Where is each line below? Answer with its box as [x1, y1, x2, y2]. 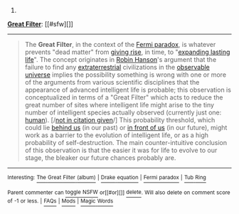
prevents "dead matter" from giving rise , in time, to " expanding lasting [24, 48, 230, 56]
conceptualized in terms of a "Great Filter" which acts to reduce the [24, 93, 223, 102]
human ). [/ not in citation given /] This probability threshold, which [24, 116, 216, 124]
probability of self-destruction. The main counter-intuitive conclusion [24, 139, 228, 146]
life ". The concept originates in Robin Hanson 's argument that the [24, 55, 217, 63]
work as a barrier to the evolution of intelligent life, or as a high [24, 131, 208, 139]
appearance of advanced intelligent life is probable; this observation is [24, 85, 231, 94]
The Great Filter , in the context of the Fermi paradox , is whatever [24, 41, 216, 48]
